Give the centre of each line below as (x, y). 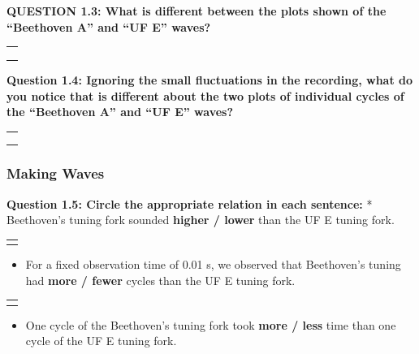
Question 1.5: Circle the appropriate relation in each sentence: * (190, 203)
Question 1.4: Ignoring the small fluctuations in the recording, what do (210, 79)
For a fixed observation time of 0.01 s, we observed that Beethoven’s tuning (213, 264)
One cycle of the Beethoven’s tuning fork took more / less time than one (211, 324)
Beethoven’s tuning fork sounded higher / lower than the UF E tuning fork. (201, 220)
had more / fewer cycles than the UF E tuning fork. (160, 280)
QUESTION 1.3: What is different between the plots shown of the (197, 11)
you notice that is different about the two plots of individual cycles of (205, 95)
